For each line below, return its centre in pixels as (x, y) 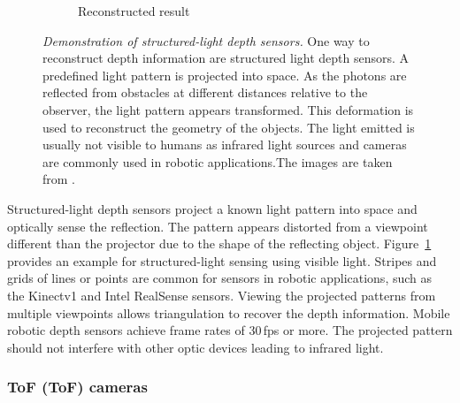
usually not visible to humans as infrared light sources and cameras (225, 144)
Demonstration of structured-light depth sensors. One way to (206, 40)
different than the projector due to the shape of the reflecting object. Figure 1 (219, 243)
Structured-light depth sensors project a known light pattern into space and (212, 208)
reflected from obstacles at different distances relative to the (205, 92)
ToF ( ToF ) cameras (77, 387)
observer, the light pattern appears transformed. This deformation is (228, 109)
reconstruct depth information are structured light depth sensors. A (226, 58)
